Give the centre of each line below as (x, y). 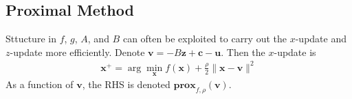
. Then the (243, 52)
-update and (321, 39)
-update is (295, 52)
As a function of (40, 84)
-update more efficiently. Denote (77, 52)
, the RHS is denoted (126, 84)
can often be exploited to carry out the (205, 39)
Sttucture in (31, 39)
